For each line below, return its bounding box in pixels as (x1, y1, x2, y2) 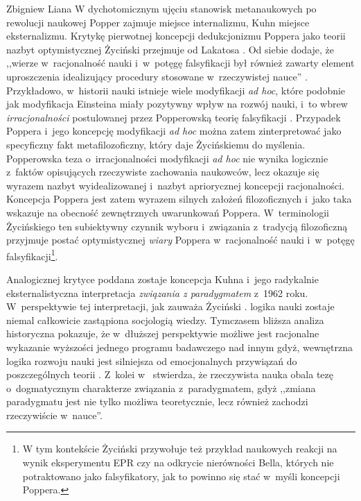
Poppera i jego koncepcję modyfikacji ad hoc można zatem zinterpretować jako (6, 124, 342, 138)
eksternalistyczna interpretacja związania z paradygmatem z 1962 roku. (6, 285, 308, 300)
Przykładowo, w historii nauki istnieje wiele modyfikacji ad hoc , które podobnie (6, 83, 346, 97)
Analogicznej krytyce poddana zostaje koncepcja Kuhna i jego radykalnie (6, 271, 319, 286)
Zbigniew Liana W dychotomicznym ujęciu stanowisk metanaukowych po (6, 1, 317, 15)
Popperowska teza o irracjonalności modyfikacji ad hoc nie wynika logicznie (6, 151, 328, 165)
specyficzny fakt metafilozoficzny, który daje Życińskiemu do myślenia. (6, 137, 306, 151)
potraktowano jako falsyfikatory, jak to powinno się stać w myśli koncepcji (22, 468, 340, 483)
